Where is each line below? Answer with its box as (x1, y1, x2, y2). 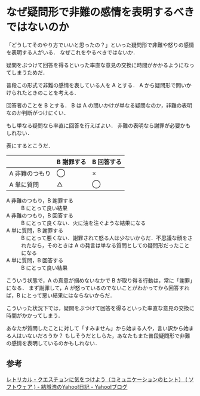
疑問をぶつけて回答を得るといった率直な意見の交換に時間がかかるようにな (6, 61, 189, 69)
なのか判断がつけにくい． (6, 109, 69, 116)
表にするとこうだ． (6, 142, 54, 149)
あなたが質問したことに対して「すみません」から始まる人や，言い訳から (6, 324, 184, 331)
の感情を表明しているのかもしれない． (6, 339, 100, 346)
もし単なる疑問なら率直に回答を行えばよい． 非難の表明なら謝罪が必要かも (6, 122, 191, 129)
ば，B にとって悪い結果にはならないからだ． (6, 291, 115, 299)
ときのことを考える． (26, 89, 79, 96)
